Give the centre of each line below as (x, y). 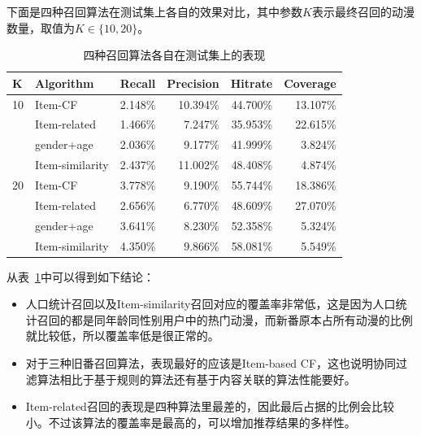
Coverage (310, 83)
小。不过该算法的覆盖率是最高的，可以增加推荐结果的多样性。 (191, 422)
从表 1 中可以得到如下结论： (80, 276)
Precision (193, 83)
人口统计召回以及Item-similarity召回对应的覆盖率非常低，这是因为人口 (210, 304)
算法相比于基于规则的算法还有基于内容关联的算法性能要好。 (196, 379)
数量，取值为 (41, 27)
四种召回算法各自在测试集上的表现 (174, 55)
